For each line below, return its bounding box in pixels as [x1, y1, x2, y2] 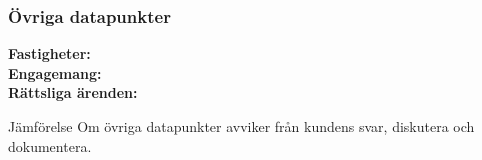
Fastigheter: [8, 43, 91, 64]
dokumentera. [8, 135, 92, 156]
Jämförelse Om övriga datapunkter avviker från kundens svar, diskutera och [8, 116, 475, 136]
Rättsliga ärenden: [8, 82, 138, 103]
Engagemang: [8, 62, 102, 83]
